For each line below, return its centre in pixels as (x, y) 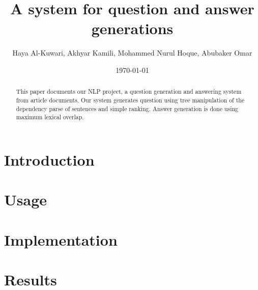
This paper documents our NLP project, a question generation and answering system (129, 91)
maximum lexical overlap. (50, 117)
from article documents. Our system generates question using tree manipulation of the (130, 100)
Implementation (61, 239)
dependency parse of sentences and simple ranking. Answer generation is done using (127, 108)
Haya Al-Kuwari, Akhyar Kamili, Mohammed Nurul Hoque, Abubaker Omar (132, 53)
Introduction (49, 159)
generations (132, 28)
